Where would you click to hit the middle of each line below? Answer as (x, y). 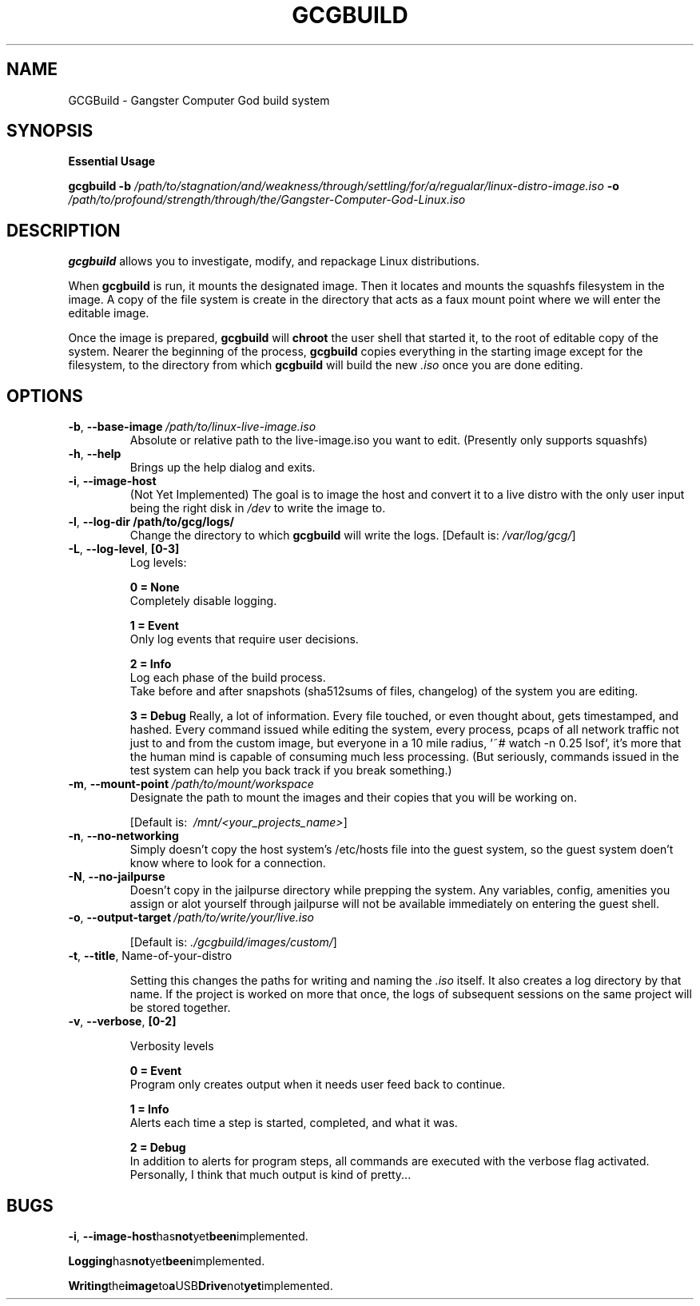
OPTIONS (45, 396)
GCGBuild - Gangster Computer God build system (199, 100)
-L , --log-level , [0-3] (124, 549)
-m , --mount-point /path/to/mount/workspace (191, 784)
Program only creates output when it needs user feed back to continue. (318, 1085)
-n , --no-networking (123, 836)
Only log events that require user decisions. (244, 639)
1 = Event (154, 626)
